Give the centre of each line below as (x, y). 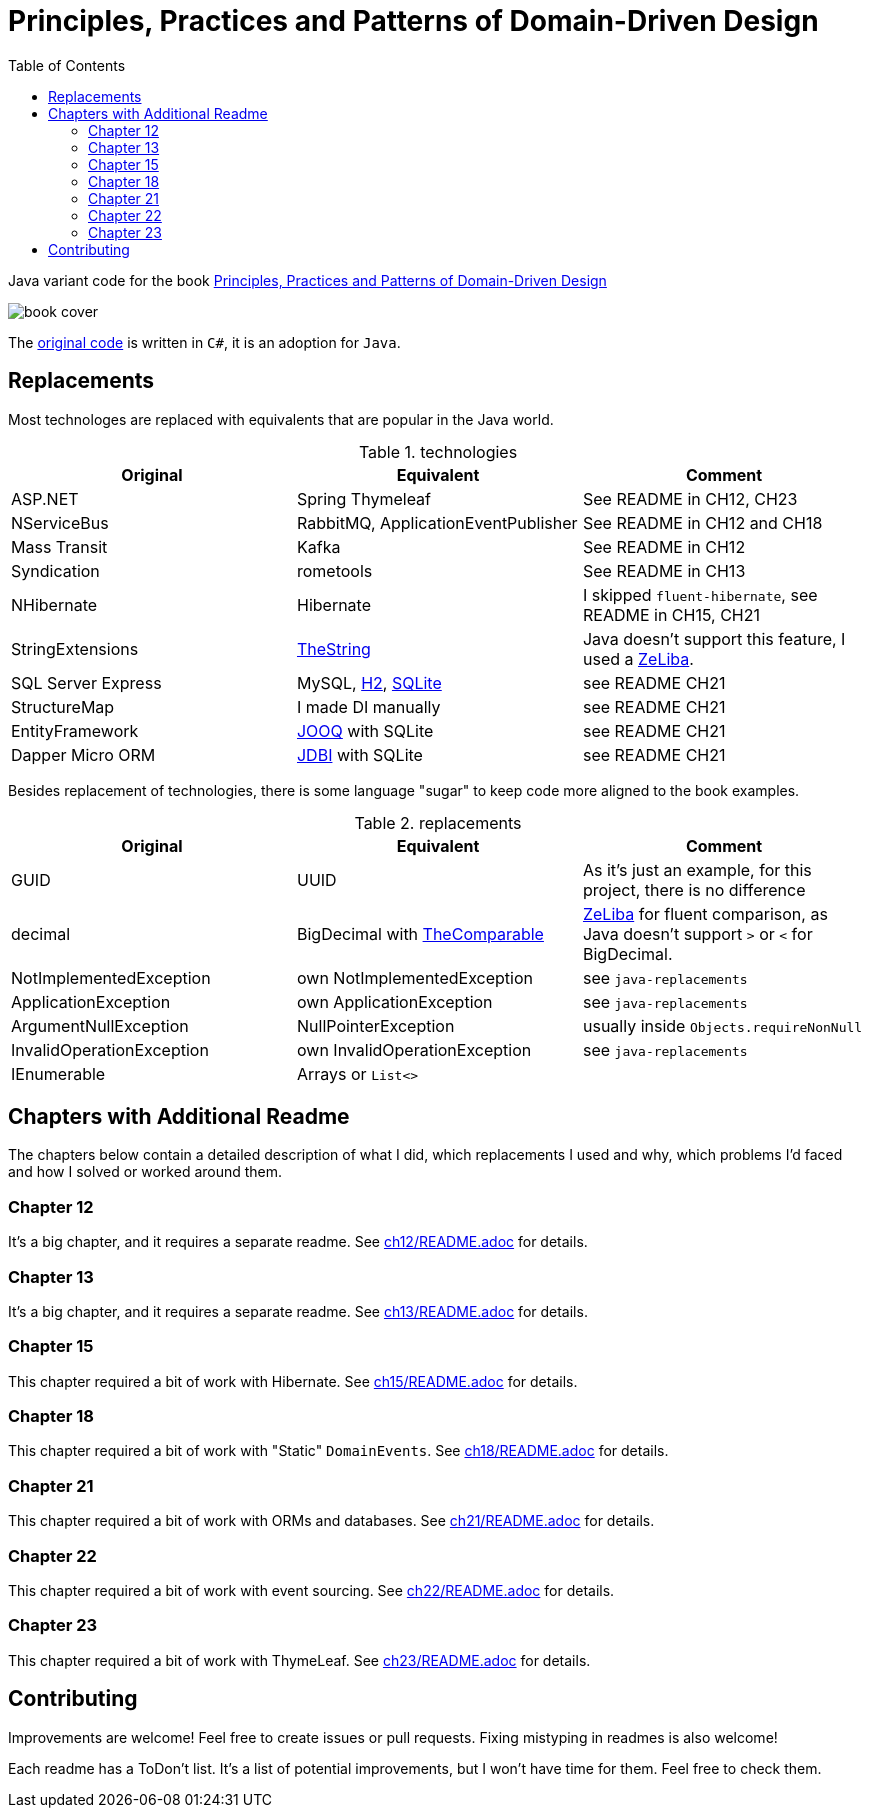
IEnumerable (58, 1073)
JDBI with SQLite (359, 754)
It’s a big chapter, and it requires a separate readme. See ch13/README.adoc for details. (298, 1311)
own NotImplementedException (414, 977)
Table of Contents (67, 65)
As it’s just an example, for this (697, 869)
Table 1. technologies (438, 451)
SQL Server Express (86, 682)
